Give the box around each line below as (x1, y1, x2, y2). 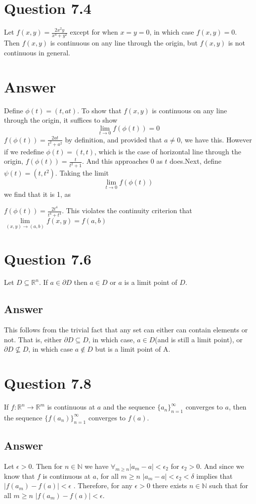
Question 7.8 (4, 373, 91, 393)
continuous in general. (4, 47, 70, 57)
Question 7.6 (4, 248, 91, 269)
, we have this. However (180, 134, 252, 144)
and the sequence (103, 402, 155, 412)
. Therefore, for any (73, 480, 132, 491)
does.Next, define (170, 156, 221, 166)
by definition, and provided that (65, 134, 162, 144)
